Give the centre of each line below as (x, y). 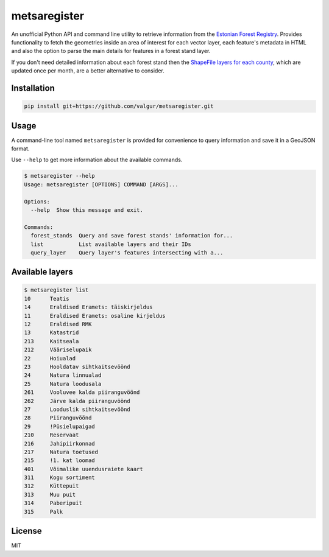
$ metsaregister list (56, 290)
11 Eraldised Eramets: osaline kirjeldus (95, 316)
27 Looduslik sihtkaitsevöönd (77, 409)
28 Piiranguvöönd (58, 418)
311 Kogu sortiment (60, 478)
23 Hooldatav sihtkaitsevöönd (77, 367)
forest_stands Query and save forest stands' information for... (132, 236)
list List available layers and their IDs (111, 244)
